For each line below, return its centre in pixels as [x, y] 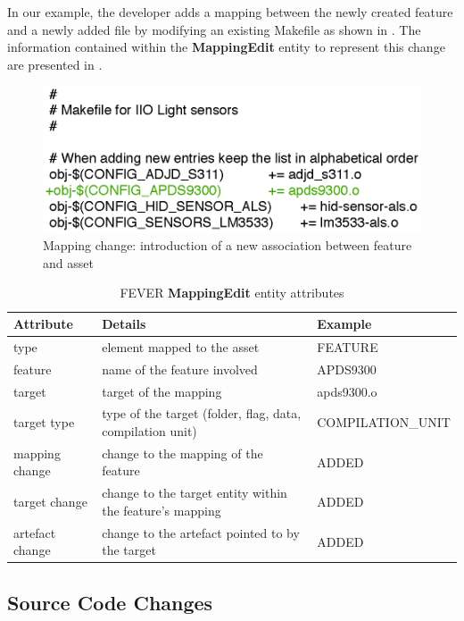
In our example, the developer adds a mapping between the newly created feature [230, 12]
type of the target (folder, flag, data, [202, 413]
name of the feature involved [180, 369]
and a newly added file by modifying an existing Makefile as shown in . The [214, 29]
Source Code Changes [110, 602]
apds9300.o [347, 391]
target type [44, 422]
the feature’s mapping [162, 510]
